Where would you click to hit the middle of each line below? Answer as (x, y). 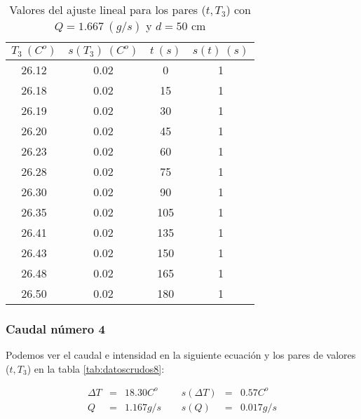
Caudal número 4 (55, 328)
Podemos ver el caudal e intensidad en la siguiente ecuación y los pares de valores (181, 355)
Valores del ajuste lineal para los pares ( (108, 9)
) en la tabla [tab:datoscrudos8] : (96, 368)
